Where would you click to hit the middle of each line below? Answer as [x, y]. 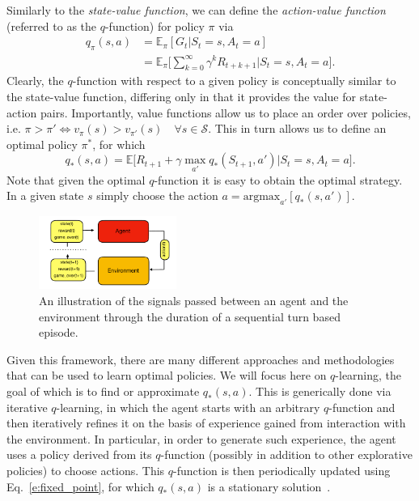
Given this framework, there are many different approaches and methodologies [201, 359]
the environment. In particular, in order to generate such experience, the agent [201, 438]
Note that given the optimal [76, 179]
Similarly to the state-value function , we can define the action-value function [196, 10]
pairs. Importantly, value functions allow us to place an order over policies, [225, 112]
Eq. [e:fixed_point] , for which [80, 486]
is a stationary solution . [269, 486]
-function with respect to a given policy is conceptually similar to [234, 81]
